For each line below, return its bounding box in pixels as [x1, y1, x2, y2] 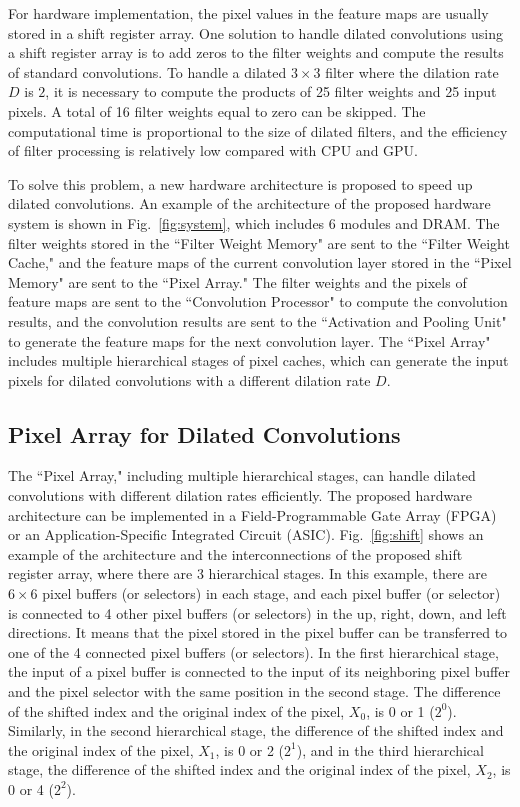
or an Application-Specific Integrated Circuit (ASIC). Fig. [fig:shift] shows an [8, 524, 484, 545]
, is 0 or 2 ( [215, 739, 285, 760]
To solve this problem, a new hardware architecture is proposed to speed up [8, 173, 473, 194]
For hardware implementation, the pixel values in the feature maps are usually [8, 3, 489, 23]
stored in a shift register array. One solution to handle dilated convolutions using [8, 22, 503, 43]
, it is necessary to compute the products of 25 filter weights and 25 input [45, 81, 497, 102]
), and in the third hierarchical [296, 739, 484, 760]
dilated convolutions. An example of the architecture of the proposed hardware [8, 193, 491, 214]
